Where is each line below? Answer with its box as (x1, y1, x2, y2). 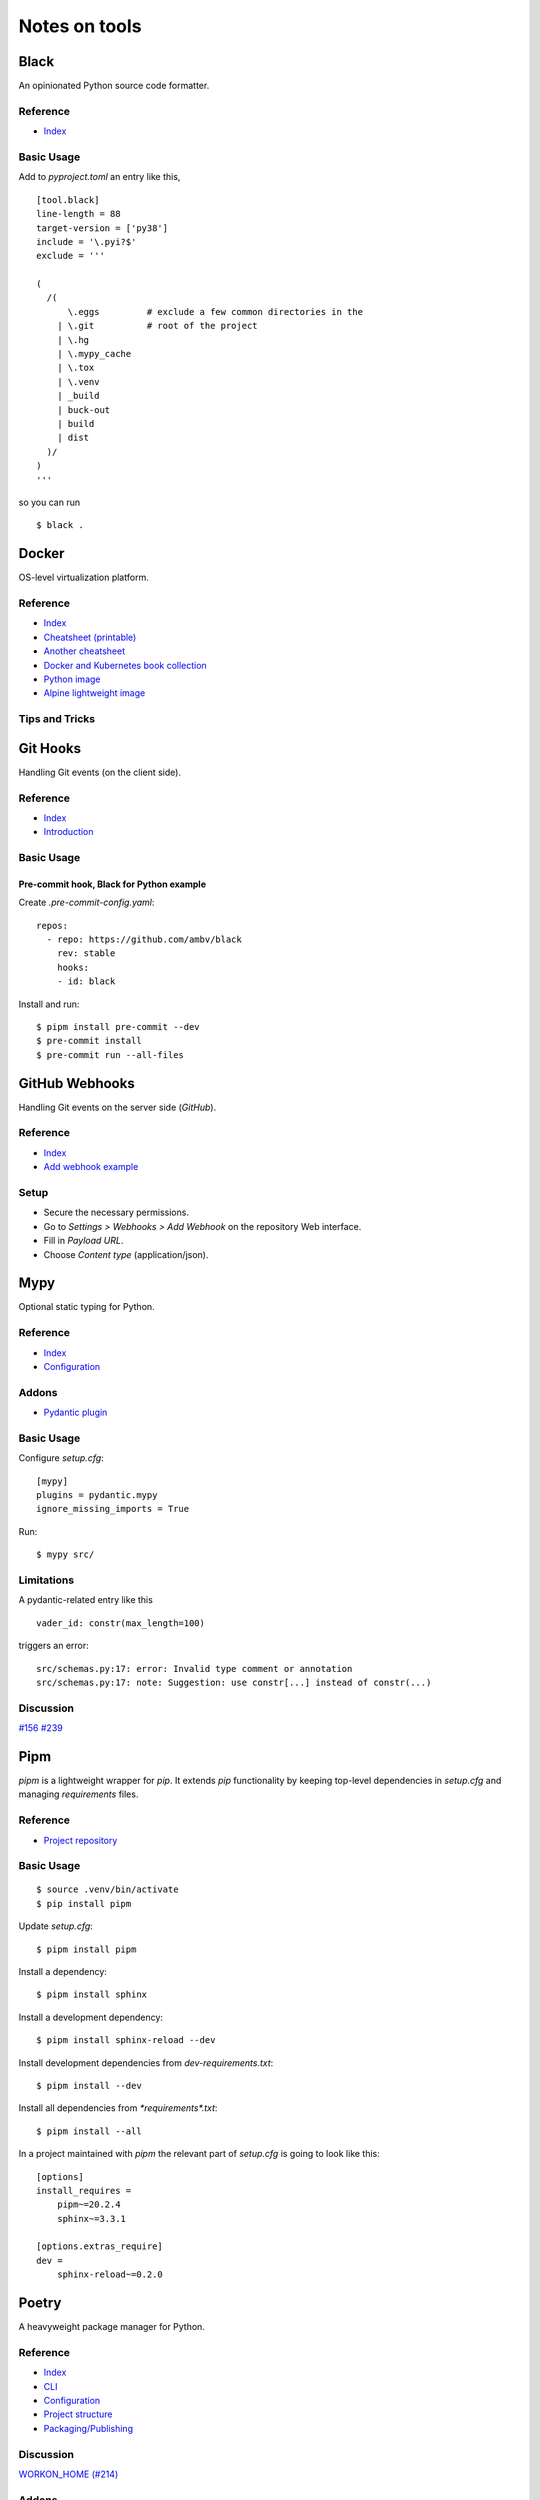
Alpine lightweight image (43, 687, 146, 699)
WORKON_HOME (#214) (18, 2468, 119, 2480)
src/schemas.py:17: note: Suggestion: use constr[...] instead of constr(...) (36, 1676, 432, 1688)
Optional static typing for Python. (18, 1301, 155, 1313)
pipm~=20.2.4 (56, 2199, 121, 2210)
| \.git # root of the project (56, 320, 259, 332)
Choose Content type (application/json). (43, 1248, 209, 1260)
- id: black (56, 976, 116, 987)
